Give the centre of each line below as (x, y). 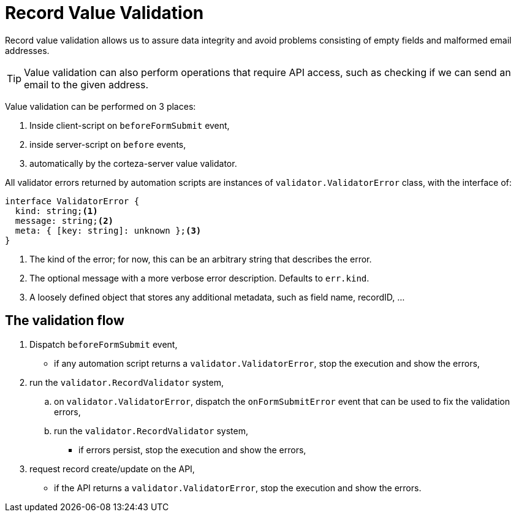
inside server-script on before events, (108, 144)
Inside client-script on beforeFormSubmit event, (130, 125)
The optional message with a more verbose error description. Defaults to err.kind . (199, 278)
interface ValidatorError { (72, 201)
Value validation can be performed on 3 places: (101, 106)
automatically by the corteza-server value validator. (133, 163)
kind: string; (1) (56, 211)
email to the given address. (86, 84)
